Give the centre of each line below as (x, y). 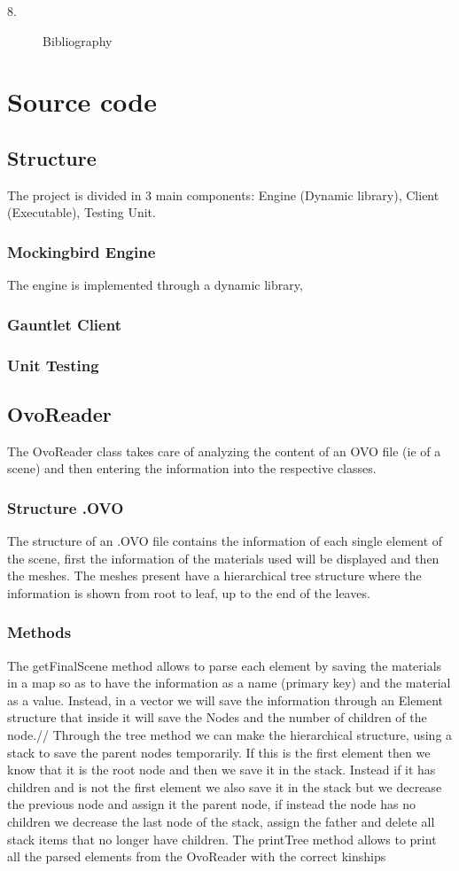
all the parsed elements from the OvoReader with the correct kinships (197, 856)
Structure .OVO (66, 507)
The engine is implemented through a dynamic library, (155, 285)
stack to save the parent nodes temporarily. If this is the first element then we (219, 752)
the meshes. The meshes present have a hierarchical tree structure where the (214, 575)
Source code (82, 101)
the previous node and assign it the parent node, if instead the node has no (211, 804)
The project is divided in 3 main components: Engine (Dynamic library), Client (223, 194)
